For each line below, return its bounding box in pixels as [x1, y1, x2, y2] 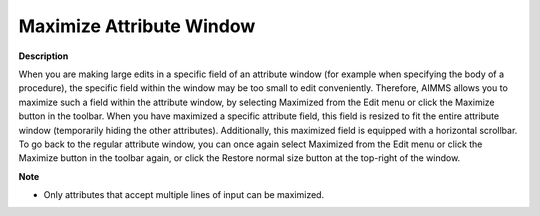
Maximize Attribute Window [18, 15, 256, 37]
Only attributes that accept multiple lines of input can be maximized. [43, 189, 325, 201]
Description [18, 50, 69, 62]
